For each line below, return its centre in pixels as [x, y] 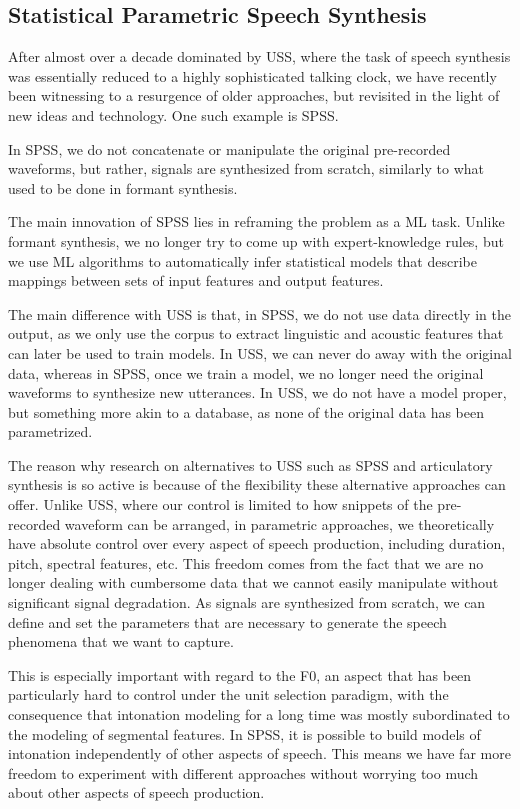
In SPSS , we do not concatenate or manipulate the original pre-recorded [229, 148]
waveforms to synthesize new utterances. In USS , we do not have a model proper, [257, 392]
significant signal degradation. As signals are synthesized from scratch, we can [247, 602]
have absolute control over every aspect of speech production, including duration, [257, 543]
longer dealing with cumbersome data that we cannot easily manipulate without [253, 582]
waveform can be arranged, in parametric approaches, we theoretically [279, 523]
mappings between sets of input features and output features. [196, 280]
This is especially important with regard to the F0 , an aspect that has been [240, 674]
